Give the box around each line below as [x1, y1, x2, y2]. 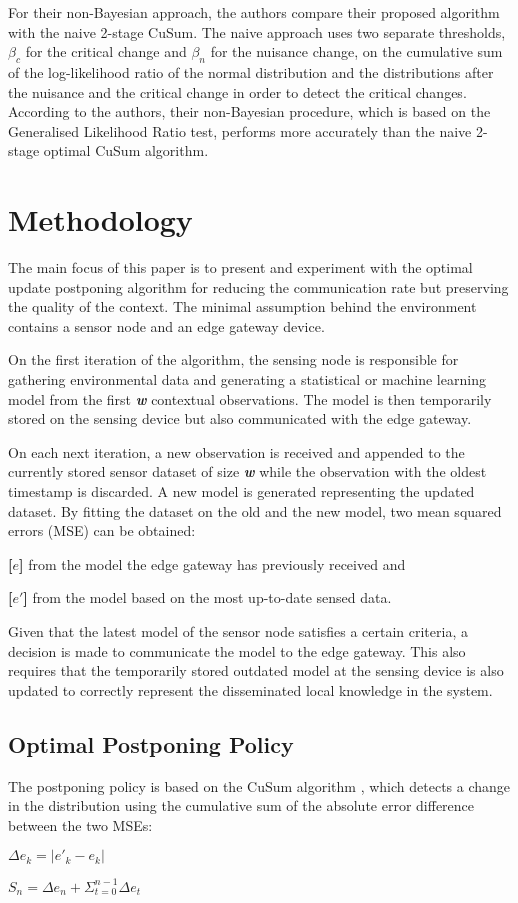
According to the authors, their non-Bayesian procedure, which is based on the [8, 101, 491, 122]
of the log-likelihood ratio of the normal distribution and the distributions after [8, 61, 494, 82]
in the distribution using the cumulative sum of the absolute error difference [8, 795, 475, 816]
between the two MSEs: [8, 814, 153, 835]
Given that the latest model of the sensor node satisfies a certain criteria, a [8, 620, 468, 641]
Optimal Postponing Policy [8, 728, 294, 759]
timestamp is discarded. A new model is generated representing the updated [8, 481, 475, 502]
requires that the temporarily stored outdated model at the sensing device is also [8, 660, 504, 681]
